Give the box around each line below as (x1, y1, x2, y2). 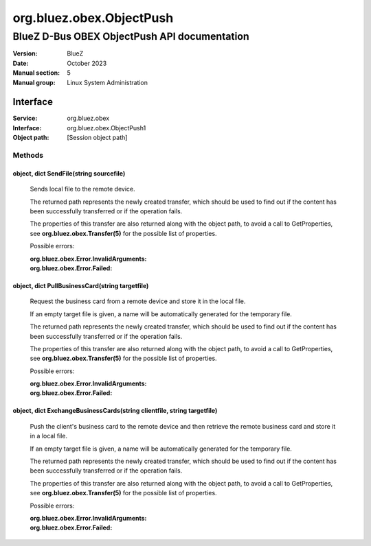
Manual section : (12, 69, 60, 77)
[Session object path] (67, 134, 128, 142)
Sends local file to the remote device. (30, 185, 135, 193)
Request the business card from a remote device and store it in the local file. (30, 297, 246, 305)
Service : (12, 114, 38, 123)
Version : (12, 49, 38, 58)
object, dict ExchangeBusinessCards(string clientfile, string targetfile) (12, 407, 218, 415)
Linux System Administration (67, 78, 148, 86)
